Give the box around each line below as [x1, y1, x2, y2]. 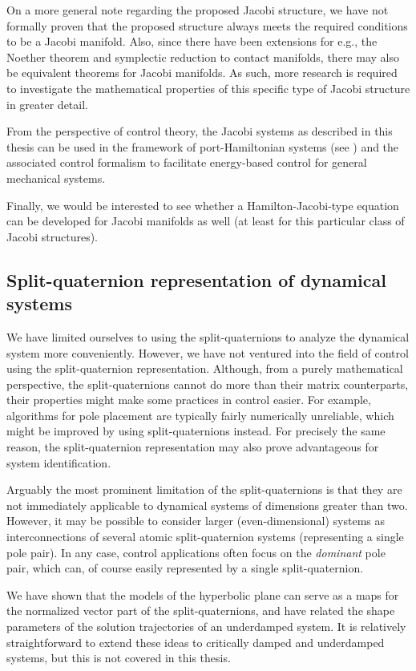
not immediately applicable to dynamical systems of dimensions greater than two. [6, 496, 408, 513]
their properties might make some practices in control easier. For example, [6, 391, 371, 408]
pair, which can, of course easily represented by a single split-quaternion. [6, 560, 364, 576]
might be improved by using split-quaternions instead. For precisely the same [6, 422, 386, 439]
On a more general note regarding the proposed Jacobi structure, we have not [6, 2, 389, 18]
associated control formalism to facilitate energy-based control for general [6, 154, 367, 171]
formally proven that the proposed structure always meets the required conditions [6, 17, 408, 34]
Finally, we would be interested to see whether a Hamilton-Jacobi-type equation [6, 196, 399, 213]
